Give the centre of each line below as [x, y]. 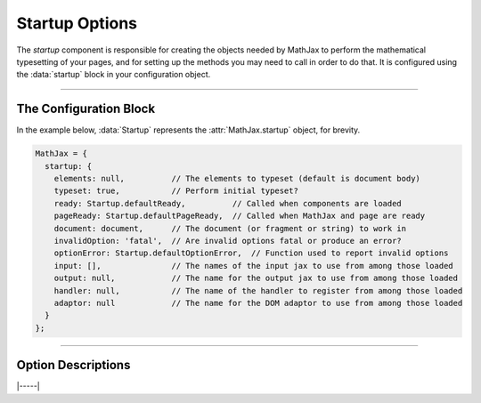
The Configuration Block [86, 109]
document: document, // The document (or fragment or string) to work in [230, 228]
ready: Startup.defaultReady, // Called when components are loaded [228, 203]
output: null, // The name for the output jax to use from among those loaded [256, 278]
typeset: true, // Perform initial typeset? [176, 191]
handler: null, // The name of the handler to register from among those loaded [258, 290]
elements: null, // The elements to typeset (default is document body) [237, 178]
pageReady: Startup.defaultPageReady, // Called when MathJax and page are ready [240, 216]
